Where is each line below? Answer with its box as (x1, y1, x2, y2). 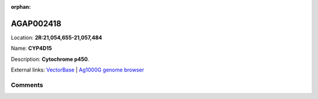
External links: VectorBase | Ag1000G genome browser (11, 66, 144, 73)
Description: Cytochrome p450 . (11, 56, 90, 63)
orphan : (11, 4, 31, 10)
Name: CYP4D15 (11, 45, 52, 52)
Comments (11, 81, 44, 89)
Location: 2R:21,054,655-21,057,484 (11, 34, 102, 41)
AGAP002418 (11, 18, 62, 29)
